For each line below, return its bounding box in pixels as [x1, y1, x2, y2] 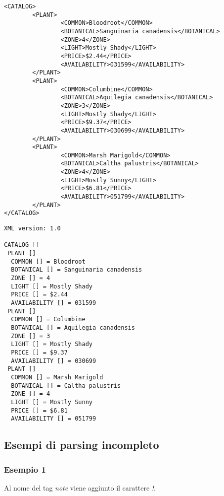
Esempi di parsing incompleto [4, 437, 159, 452]
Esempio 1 [4, 463, 46, 475]
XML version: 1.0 [4, 225, 61, 232]
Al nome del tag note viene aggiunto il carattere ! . [4, 482, 156, 493]
